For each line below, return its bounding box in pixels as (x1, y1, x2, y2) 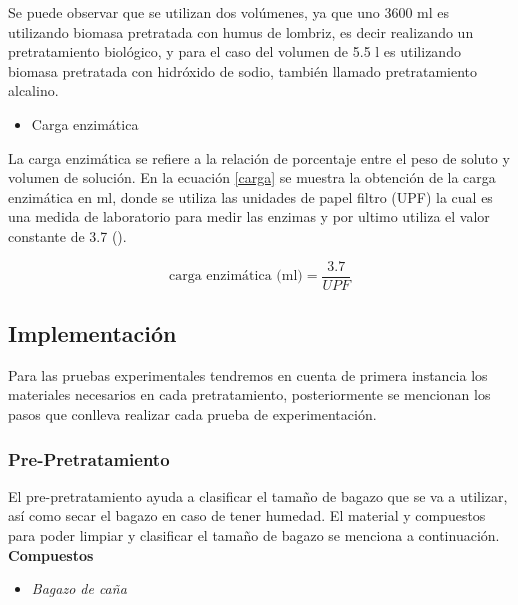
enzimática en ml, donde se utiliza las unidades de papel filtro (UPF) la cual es (8, 186, 493, 207)
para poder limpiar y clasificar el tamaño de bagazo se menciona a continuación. (8, 524, 500, 545)
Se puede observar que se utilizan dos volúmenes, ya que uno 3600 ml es (8, 2, 450, 22)
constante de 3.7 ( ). (8, 225, 127, 246)
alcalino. (8, 80, 59, 101)
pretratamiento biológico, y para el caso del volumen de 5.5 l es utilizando (8, 41, 461, 62)
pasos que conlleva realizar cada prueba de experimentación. (8, 403, 377, 424)
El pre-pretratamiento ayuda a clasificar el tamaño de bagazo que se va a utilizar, (8, 485, 508, 506)
